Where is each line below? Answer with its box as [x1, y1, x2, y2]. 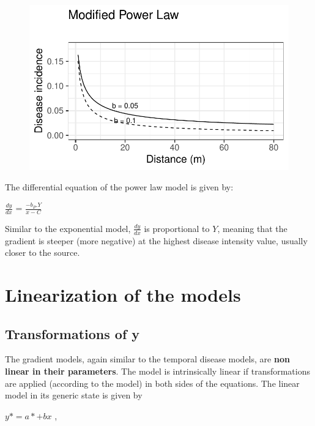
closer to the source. [5, 246, 80, 259]
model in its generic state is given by [5, 389, 143, 402]
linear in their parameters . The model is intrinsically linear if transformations [5, 365, 310, 378]
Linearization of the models [5, 282, 241, 307]
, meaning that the [217, 222, 287, 234]
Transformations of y [5, 324, 140, 343]
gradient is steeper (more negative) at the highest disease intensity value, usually [5, 234, 308, 247]
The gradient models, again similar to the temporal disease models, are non [5, 353, 290, 365]
